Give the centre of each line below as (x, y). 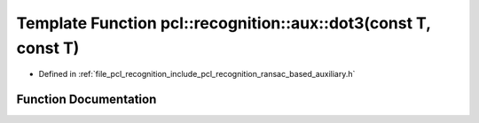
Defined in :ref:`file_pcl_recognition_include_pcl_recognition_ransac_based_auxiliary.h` (197, 74)
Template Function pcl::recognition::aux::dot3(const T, (224, 23)
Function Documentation (86, 100)
